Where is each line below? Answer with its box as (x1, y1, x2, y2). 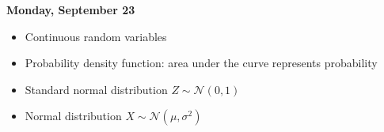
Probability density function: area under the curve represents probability (25, 55, 378, 71)
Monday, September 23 (6, 2, 135, 17)
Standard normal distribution (25, 81, 168, 97)
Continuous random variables (25, 28, 167, 44)
